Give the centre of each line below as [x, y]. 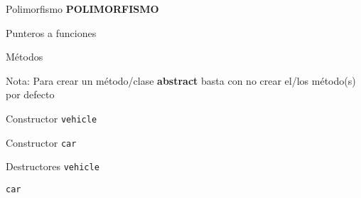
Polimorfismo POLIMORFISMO [82, 9]
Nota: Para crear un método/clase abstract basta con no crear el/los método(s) [181, 80]
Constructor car [41, 142]
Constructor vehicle [52, 118]
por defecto [30, 94]
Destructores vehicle [53, 166]
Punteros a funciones [51, 32]
